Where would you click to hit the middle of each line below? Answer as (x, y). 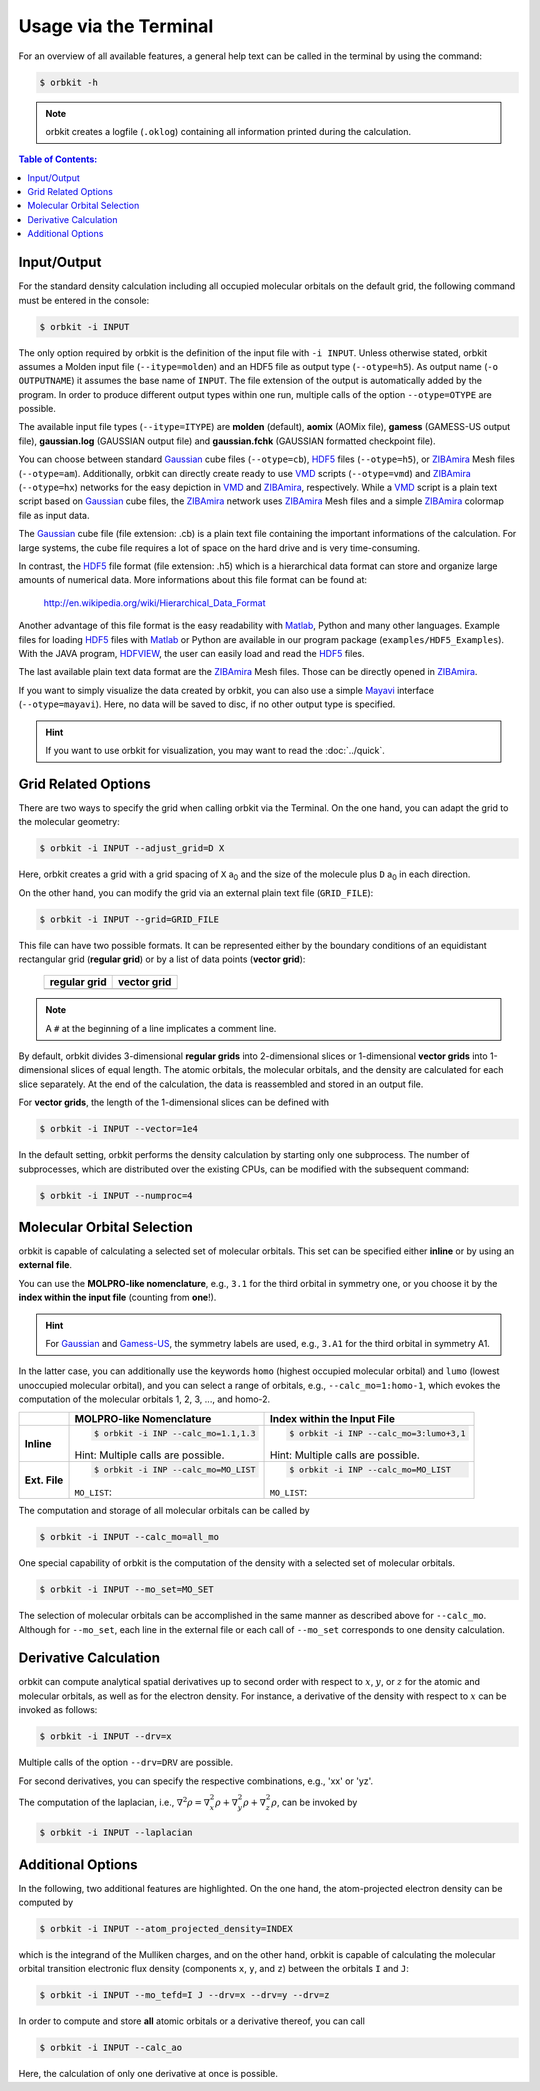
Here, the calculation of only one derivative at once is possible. (148, 2074)
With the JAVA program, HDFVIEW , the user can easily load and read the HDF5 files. (191, 653)
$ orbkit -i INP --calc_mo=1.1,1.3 (174, 1433)
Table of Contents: (58, 159)
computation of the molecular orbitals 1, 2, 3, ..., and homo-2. (144, 1399)
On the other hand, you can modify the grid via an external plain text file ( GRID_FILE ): (196, 892)
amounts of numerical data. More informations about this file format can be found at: (193, 580)
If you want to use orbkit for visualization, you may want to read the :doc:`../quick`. (215, 750)
